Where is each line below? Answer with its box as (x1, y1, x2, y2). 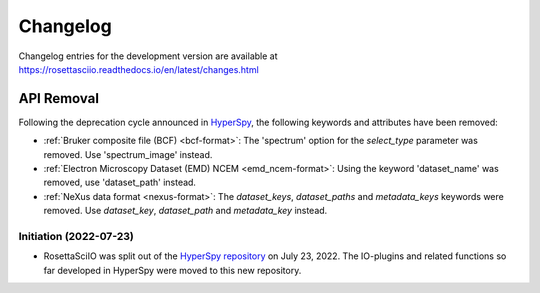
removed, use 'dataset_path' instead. (43, 176, 197, 189)
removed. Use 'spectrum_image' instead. (43, 148, 213, 160)
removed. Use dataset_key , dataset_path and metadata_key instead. (43, 205, 328, 217)
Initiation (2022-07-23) (18, 229, 134, 243)
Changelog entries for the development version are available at (18, 50, 278, 62)
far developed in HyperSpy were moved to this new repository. (43, 264, 302, 276)
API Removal (18, 90, 100, 107)
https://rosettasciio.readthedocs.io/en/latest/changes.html (18, 63, 259, 75)
